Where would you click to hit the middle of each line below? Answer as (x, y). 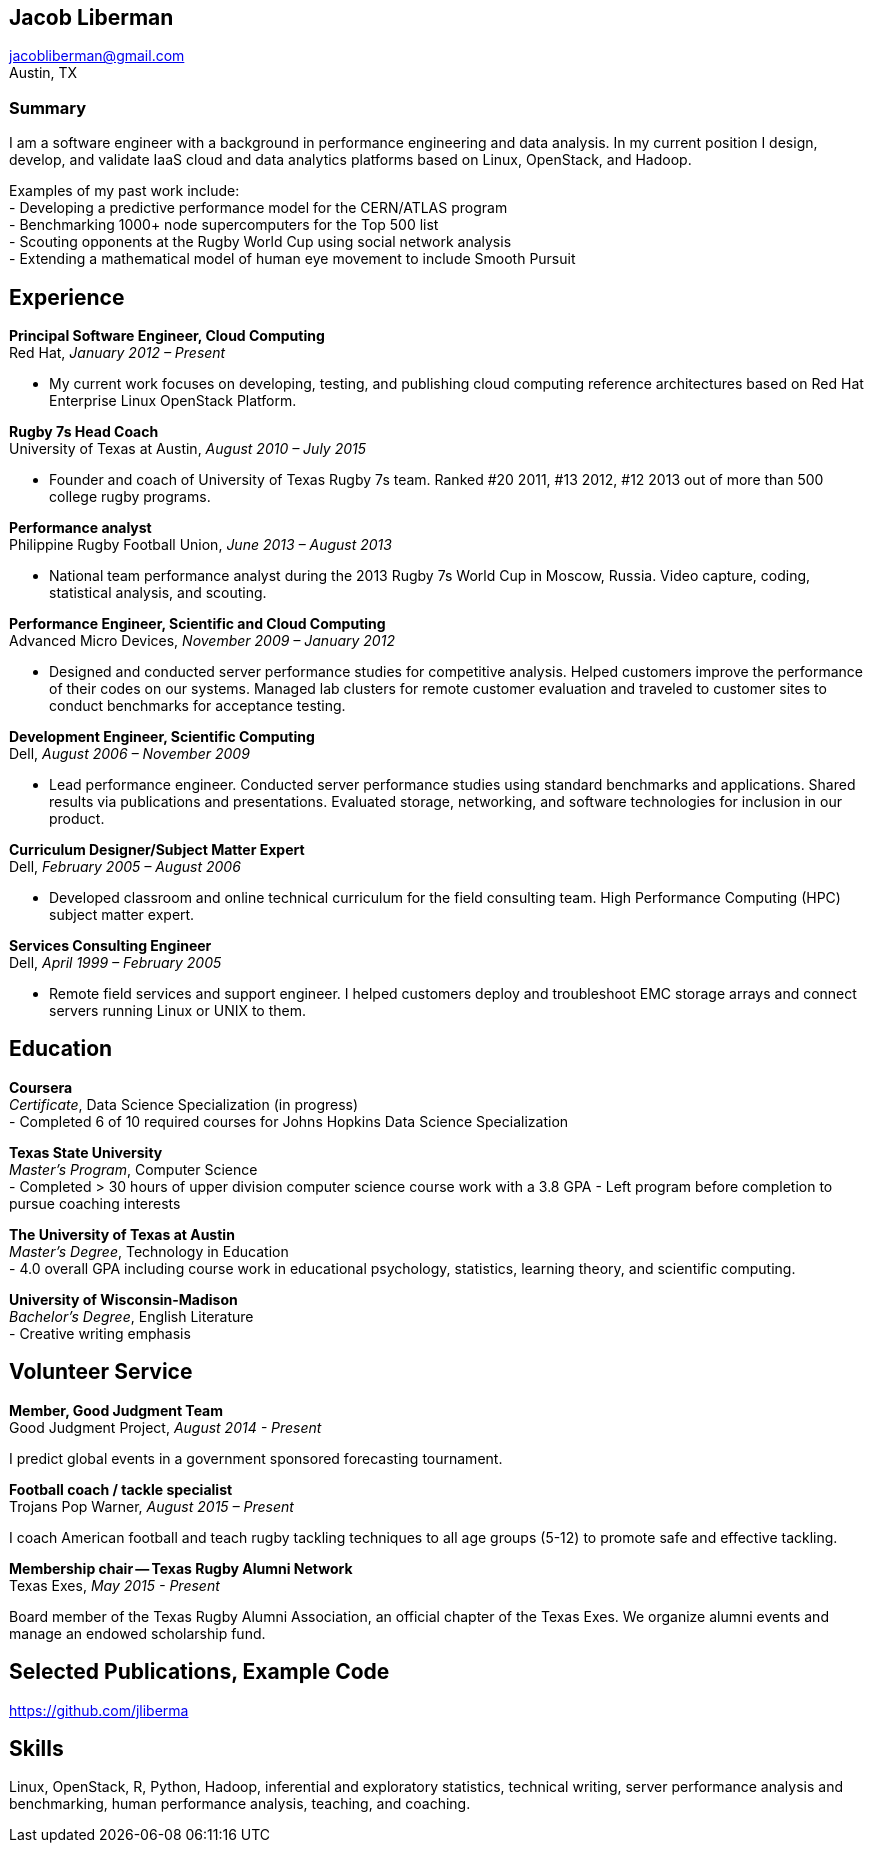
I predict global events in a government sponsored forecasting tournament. (256, 1458)
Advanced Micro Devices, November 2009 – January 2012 (202, 641)
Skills (36, 1748)
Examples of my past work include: (124, 191)
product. (77, 819)
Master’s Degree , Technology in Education (149, 1251)
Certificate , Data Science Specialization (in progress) (184, 1104)
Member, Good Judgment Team (116, 1410)
